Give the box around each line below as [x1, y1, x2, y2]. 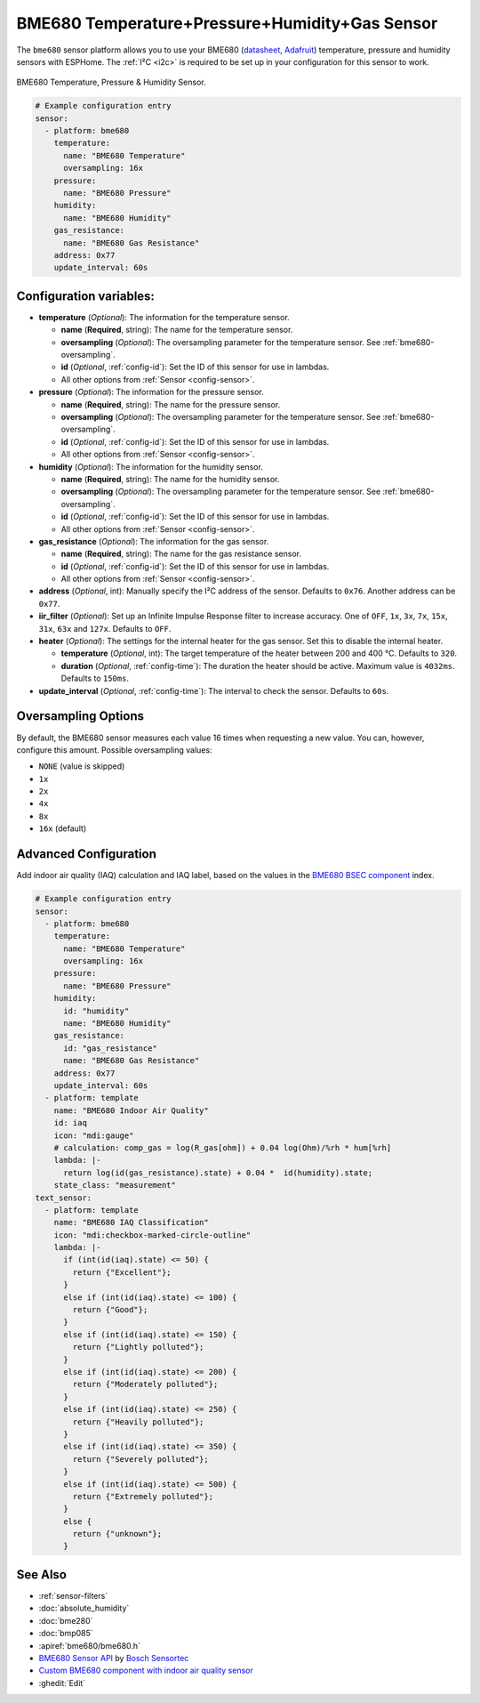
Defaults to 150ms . [60, 673, 129, 684]
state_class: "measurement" [53, 1180, 177, 1190]
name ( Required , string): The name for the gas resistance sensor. [60, 548, 302, 560]
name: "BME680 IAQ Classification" [53, 1217, 209, 1228]
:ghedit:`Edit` [38, 1677, 86, 1688]
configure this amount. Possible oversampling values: [16, 744, 212, 755]
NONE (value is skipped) [38, 761, 125, 771]
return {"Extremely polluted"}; [72, 1491, 213, 1501]
